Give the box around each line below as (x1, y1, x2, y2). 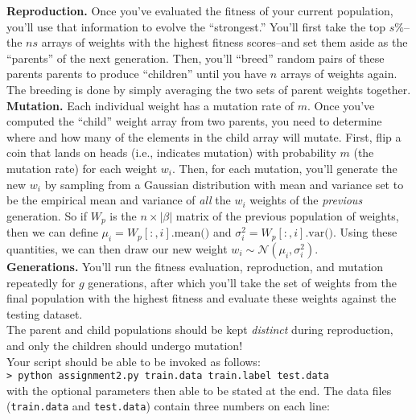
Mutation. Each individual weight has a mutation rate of (6, 97, 294, 113)
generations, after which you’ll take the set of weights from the (88, 274, 397, 290)
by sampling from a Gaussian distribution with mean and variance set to (44, 175, 404, 192)
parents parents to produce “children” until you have (6, 65, 267, 82)
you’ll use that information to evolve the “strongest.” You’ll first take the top (6, 18, 385, 35)
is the (109, 207, 137, 224)
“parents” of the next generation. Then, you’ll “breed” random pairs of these (6, 49, 385, 66)
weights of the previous (249, 191, 363, 208)
